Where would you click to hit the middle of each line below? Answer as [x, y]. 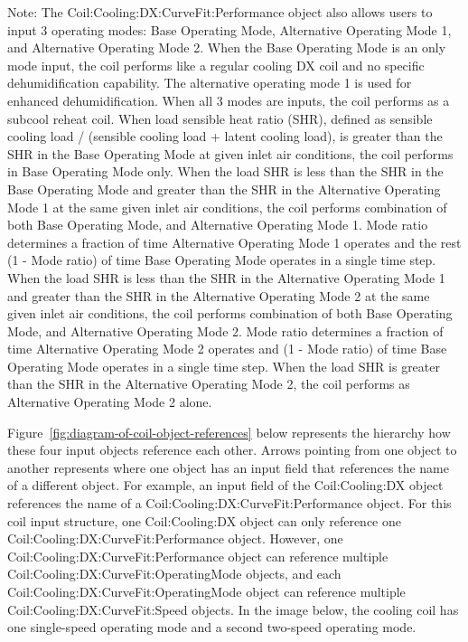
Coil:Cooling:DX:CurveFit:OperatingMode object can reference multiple [206, 591]
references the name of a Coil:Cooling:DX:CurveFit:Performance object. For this [229, 503]
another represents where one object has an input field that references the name [228, 467]
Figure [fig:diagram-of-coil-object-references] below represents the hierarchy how [229, 432]
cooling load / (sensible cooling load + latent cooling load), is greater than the [225, 136]
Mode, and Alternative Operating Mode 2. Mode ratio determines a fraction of [225, 330]
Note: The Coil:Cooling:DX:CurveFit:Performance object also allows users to [220, 12]
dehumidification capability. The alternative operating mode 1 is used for [210, 83]
